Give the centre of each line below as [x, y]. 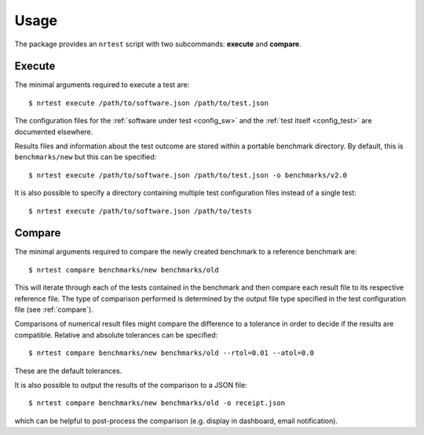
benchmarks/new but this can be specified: [86, 157]
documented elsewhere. [54, 132]
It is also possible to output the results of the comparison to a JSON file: [131, 385]
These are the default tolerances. [68, 371]
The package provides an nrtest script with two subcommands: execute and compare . [158, 44]
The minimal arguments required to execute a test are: [102, 85]
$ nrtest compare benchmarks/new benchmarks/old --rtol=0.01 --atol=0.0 [171, 353]
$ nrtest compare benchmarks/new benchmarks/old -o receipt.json [157, 403]
